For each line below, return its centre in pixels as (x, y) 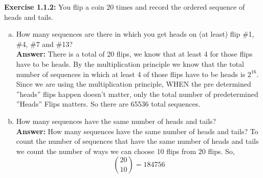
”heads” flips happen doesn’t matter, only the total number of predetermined (137, 94)
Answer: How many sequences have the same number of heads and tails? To (137, 131)
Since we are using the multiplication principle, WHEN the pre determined (134, 84)
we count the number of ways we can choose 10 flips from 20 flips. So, (125, 151)
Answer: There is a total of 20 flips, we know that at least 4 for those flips (134, 54)
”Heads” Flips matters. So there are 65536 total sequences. (108, 104)
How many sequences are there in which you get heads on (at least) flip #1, (135, 34)
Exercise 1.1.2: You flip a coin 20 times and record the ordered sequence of (125, 7)
